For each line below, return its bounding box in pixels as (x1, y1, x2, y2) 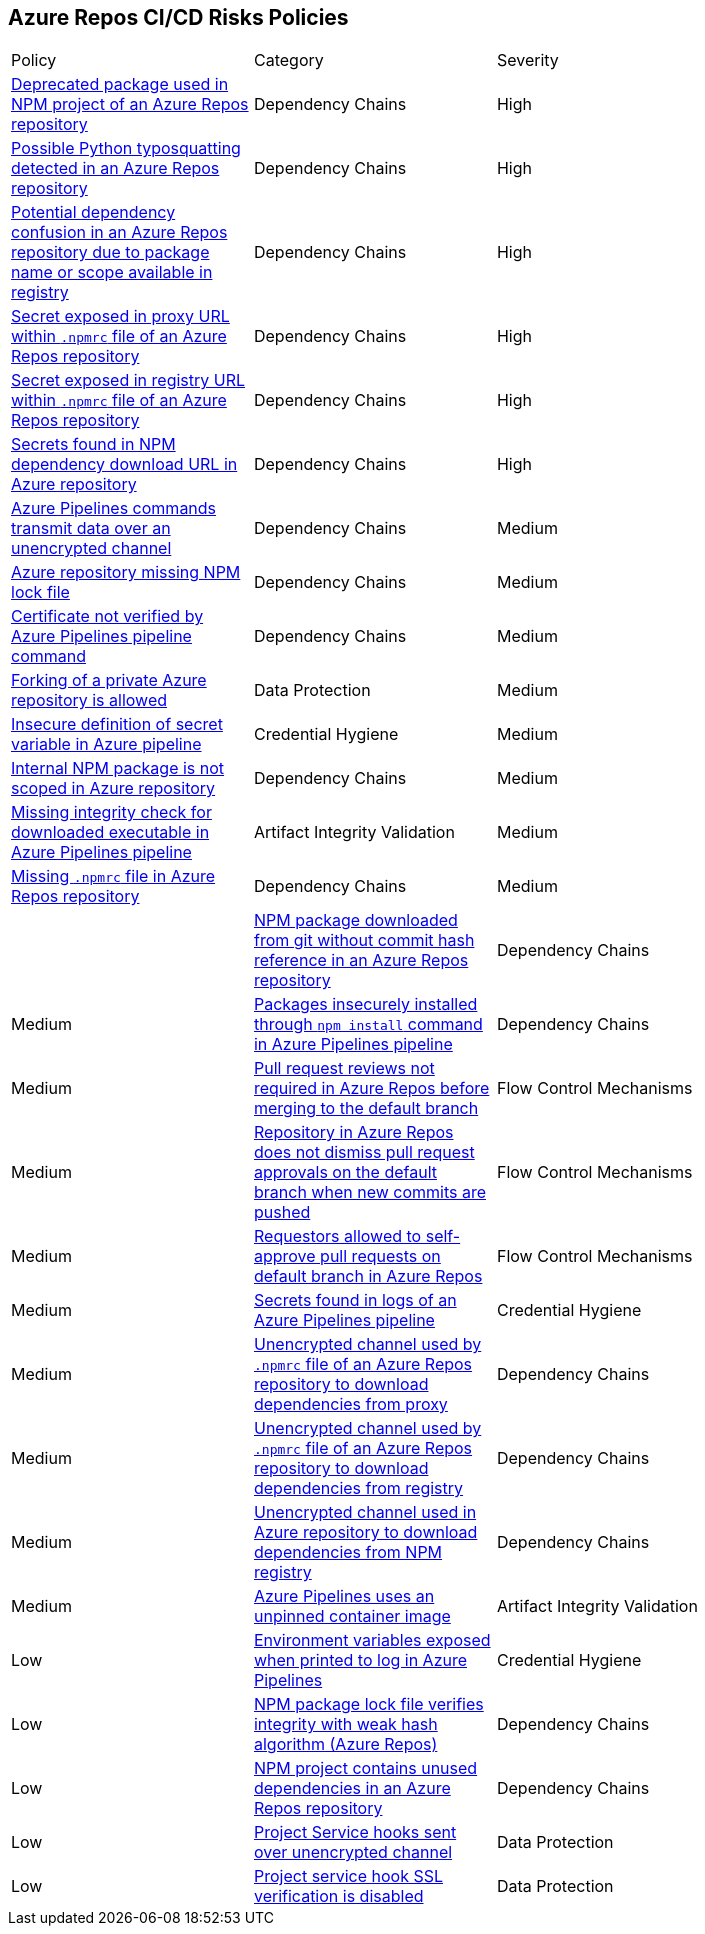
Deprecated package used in (11, 74, 229, 95)
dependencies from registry (253, 1478, 464, 1499)
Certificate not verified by (11, 606, 204, 627)
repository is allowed (11, 690, 168, 711)
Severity (496, 50, 559, 71)
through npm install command (253, 1014, 483, 1035)
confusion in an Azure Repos (11, 222, 228, 243)
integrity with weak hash (253, 1714, 438, 1735)
